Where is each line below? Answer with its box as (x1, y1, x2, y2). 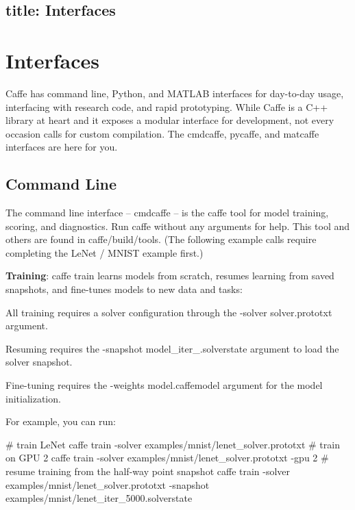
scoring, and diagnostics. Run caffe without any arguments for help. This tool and (5, 218, 350, 233)
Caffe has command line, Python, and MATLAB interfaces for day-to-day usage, (5, 86, 344, 100)
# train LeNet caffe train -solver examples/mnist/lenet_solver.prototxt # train (5, 437, 340, 451)
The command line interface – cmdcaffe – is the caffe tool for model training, (5, 205, 329, 220)
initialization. (5, 391, 61, 405)
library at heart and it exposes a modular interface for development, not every (5, 113, 334, 127)
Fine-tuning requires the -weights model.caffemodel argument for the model (5, 378, 323, 392)
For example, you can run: (5, 414, 116, 429)
